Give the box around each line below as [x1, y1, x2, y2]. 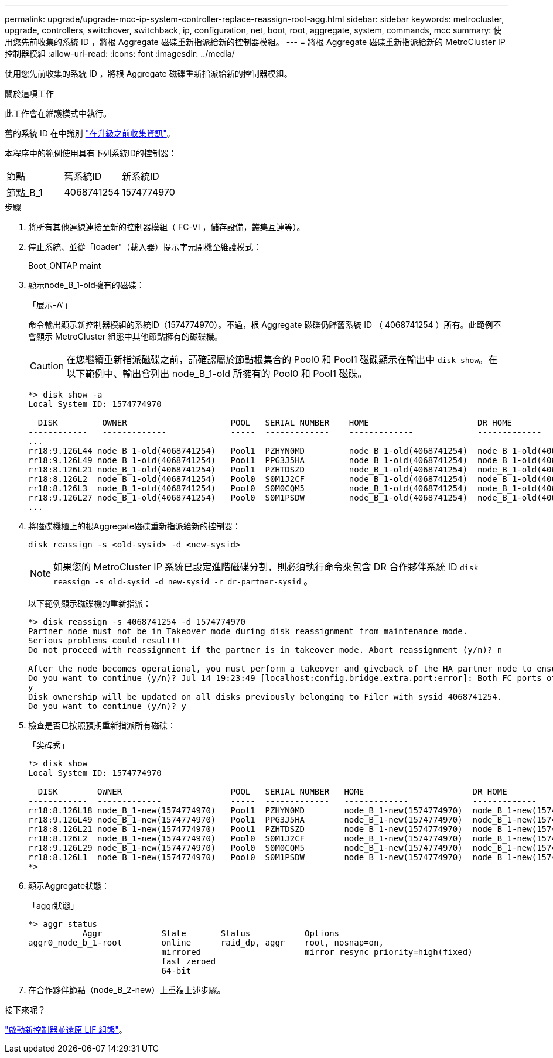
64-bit [161, 966, 192, 975]
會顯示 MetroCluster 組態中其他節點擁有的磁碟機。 [28, 331, 223, 341]
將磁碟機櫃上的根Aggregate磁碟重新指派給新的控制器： [28, 521, 241, 531]
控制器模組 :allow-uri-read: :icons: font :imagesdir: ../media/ [5, 49, 235, 59]
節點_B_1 [6, 187, 43, 198]
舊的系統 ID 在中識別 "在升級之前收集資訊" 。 [5, 128, 175, 138]
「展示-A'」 [28, 300, 73, 310]
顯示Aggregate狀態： [28, 881, 110, 891]
